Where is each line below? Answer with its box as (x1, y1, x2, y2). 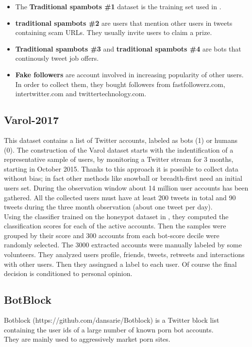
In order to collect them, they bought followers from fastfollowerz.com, (15, 79, 225, 89)
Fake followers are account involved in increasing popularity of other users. (15, 69, 244, 79)
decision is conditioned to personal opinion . (4, 268, 133, 278)
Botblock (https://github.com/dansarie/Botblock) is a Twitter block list (4, 315, 219, 325)
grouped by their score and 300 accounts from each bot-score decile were (4, 230, 219, 240)
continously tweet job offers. (15, 53, 99, 63)
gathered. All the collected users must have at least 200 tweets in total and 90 (4, 192, 236, 202)
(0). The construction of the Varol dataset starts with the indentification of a (4, 144, 234, 155)
